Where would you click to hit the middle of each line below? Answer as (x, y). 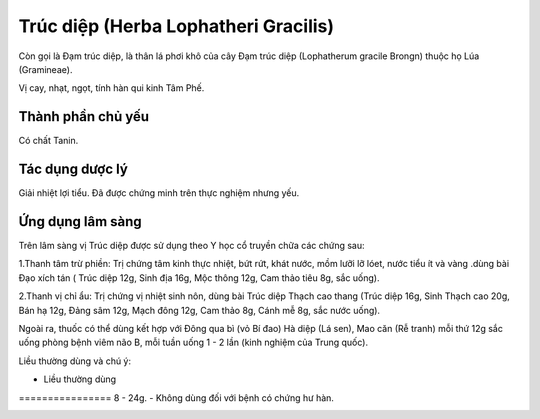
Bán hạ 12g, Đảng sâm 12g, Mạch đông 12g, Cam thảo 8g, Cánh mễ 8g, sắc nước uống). (199, 310)
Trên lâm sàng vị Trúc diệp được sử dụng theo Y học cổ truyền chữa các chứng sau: (191, 246)
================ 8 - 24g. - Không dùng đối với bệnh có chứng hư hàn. (176, 397)
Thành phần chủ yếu (84, 116)
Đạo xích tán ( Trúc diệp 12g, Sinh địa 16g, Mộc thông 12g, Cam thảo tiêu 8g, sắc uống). (199, 277)
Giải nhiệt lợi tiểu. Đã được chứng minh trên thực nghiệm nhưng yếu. (159, 193)
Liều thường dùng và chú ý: (75, 361)
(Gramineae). (45, 69)
